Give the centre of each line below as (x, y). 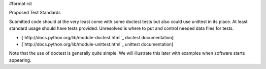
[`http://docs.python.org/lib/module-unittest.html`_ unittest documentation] (97, 44)
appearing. (20, 60)
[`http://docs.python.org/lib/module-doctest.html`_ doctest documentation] (98, 37)
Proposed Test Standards (35, 13)
